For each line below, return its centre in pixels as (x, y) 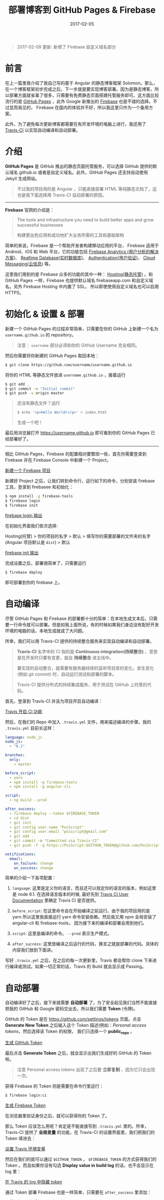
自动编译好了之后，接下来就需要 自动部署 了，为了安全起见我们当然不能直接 (81, 1003)
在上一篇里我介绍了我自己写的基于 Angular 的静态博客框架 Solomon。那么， (81, 83)
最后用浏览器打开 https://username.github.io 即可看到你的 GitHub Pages (77, 433)
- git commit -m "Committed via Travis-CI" (54, 841)
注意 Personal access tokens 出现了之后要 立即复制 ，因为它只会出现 (86, 1070)
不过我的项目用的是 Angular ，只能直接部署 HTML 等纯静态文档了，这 (87, 188)
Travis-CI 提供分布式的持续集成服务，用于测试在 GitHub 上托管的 (82, 684)
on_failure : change (34, 863)
